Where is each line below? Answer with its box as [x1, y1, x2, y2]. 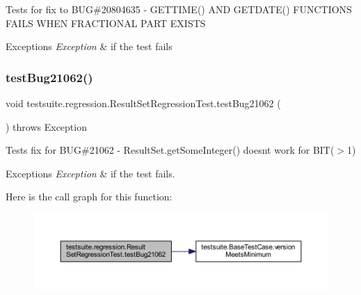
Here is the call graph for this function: [6, 189, 173, 204]
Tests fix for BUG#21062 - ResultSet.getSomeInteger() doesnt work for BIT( [6, 143, 335, 157]
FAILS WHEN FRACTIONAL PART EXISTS [6, 15, 206, 30]
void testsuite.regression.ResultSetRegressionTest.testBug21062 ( [6, 96, 281, 110]
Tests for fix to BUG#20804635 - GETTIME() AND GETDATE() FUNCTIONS [6, 2, 352, 16]
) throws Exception [6, 119, 87, 134]
